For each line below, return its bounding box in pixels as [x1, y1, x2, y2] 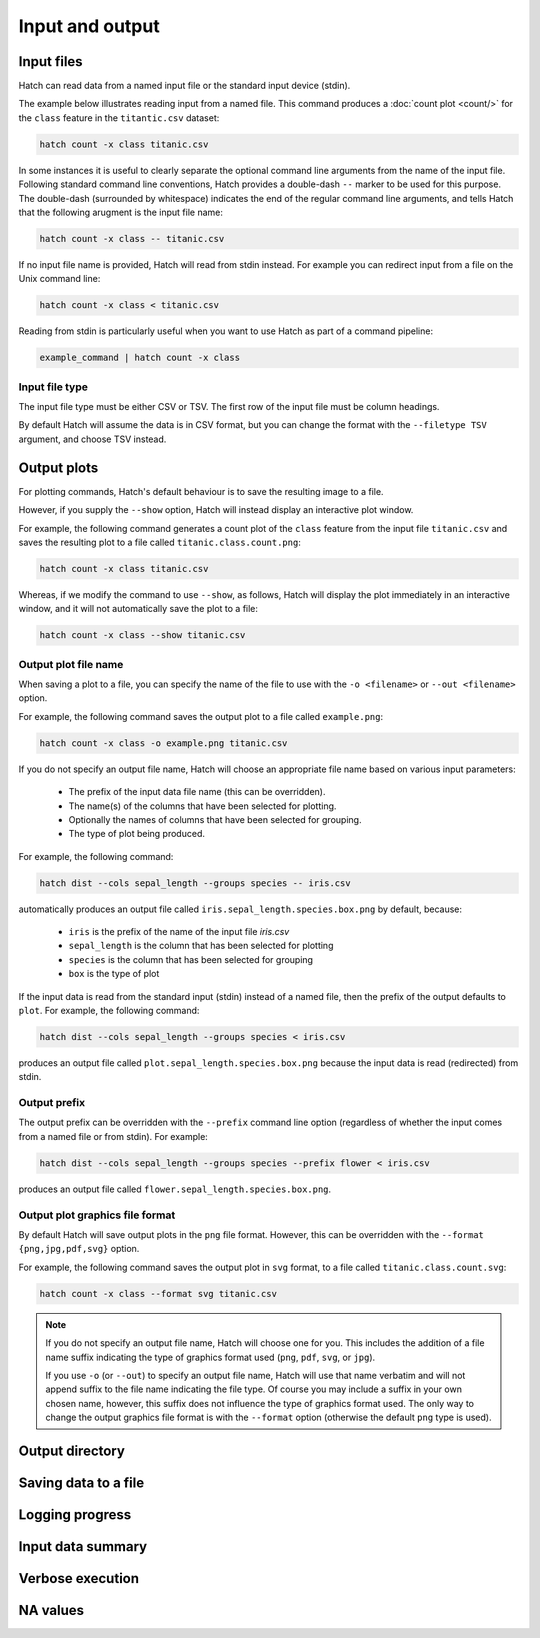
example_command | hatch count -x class [39, 352, 240, 364]
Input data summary [18, 1538, 148, 1555]
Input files [18, 53, 84, 70]
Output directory [18, 1442, 125, 1459]
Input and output [18, 15, 160, 37]
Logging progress [18, 1506, 132, 1523]
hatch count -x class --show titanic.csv [39, 630, 246, 641]
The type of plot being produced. [68, 828, 205, 840]
